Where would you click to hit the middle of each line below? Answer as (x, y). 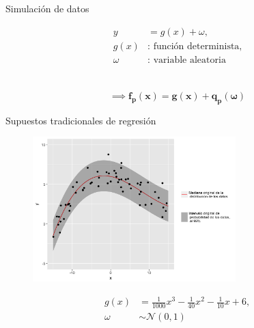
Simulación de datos (47, 8)
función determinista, (198, 46)
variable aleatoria (189, 60)
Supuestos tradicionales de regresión (81, 120)
